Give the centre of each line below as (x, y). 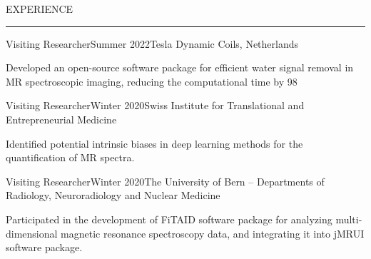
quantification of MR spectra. (70, 157)
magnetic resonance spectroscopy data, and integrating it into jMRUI (213, 233)
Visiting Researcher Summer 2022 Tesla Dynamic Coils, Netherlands (152, 43)
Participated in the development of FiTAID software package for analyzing (169, 219)
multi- (349, 219)
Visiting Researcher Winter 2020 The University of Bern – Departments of (165, 181)
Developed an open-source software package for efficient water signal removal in (180, 67)
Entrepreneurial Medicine (61, 119)
